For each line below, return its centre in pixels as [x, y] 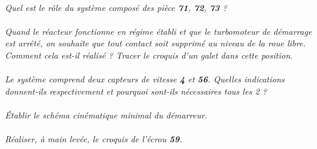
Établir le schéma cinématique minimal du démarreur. [106, 114]
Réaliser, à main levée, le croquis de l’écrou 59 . [94, 139]
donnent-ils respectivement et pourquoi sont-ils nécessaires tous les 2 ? [136, 91]
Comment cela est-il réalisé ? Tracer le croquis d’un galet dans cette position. [149, 55]
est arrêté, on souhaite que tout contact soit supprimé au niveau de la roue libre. [155, 43]
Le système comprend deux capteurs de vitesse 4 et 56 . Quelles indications [145, 79]
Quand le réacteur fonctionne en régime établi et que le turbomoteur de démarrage [158, 31]
